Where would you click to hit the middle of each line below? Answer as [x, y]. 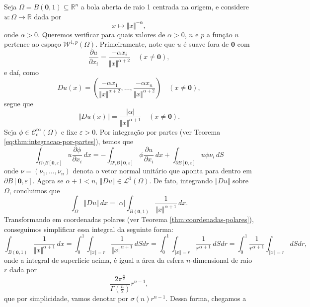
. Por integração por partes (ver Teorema [158, 131]
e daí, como [21, 72]
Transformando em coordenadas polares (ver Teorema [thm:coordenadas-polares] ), [129, 219]
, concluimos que [35, 190]
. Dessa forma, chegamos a [206, 298]
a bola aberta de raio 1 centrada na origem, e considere [165, 6]
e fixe [69, 131]
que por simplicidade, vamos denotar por [66, 298]
